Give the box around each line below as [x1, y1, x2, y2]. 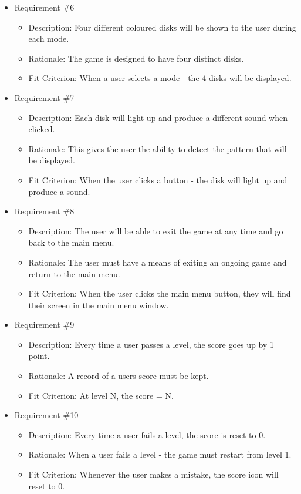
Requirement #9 [14, 318, 75, 331]
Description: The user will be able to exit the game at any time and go [28, 224, 283, 237]
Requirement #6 [14, 1, 75, 13]
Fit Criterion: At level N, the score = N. [28, 389, 174, 401]
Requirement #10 [14, 409, 79, 421]
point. [28, 350, 50, 362]
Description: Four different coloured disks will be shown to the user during [28, 21, 296, 33]
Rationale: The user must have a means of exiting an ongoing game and [28, 256, 287, 268]
